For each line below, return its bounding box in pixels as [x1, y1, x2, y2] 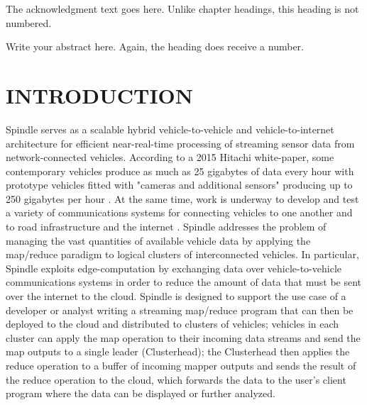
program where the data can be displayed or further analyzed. [6, 386, 275, 401]
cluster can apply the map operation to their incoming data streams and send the [6, 330, 361, 345]
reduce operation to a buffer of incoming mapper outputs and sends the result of [6, 358, 356, 372]
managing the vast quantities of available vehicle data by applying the [6, 233, 311, 248]
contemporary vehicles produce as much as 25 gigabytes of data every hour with [6, 163, 354, 178]
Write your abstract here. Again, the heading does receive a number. [6, 39, 304, 54]
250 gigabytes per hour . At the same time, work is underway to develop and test [6, 191, 359, 206]
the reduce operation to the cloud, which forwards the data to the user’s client [6, 372, 346, 387]
